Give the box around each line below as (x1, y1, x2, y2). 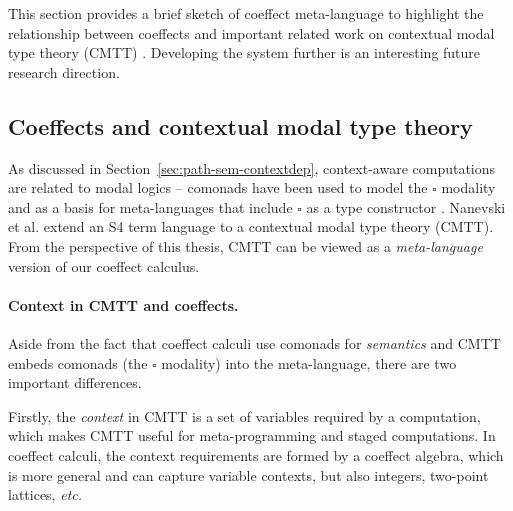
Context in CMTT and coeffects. (8, 294, 239, 315)
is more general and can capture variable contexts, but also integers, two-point (8, 464, 489, 485)
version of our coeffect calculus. (8, 255, 200, 276)
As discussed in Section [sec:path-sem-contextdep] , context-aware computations (8, 157, 496, 178)
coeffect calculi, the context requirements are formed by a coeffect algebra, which (8, 444, 504, 465)
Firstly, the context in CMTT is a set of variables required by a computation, (8, 405, 481, 426)
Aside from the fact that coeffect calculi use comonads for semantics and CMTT (8, 332, 501, 353)
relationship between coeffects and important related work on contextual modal (8, 22, 495, 43)
